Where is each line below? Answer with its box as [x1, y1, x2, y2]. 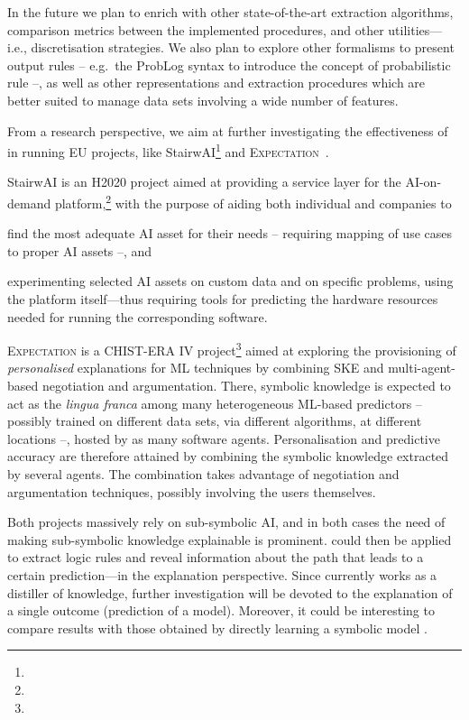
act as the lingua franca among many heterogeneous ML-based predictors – [7, 393, 422, 412]
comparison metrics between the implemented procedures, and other [7, 20, 384, 39]
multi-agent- [388, 358, 455, 377]
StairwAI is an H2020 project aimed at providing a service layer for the [7, 172, 401, 191]
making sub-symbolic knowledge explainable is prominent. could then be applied [7, 530, 452, 549]
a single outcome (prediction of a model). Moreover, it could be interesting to [7, 601, 435, 620]
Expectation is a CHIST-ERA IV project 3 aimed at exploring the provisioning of [7, 338, 456, 359]
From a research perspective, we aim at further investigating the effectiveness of [7, 121, 448, 140]
